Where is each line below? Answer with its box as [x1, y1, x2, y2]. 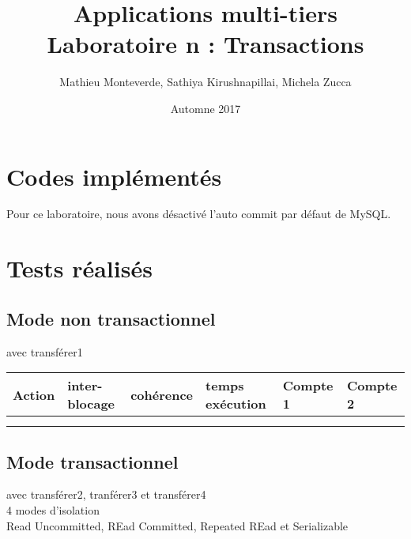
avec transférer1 [6, 343, 83, 360]
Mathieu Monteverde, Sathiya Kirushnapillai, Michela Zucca [59, 73, 352, 90]
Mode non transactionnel [6, 306, 216, 330]
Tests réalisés [6, 252, 153, 285]
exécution [205, 394, 266, 413]
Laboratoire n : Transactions [47, 28, 364, 60]
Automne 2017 [170, 100, 241, 116]
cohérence [130, 385, 194, 404]
